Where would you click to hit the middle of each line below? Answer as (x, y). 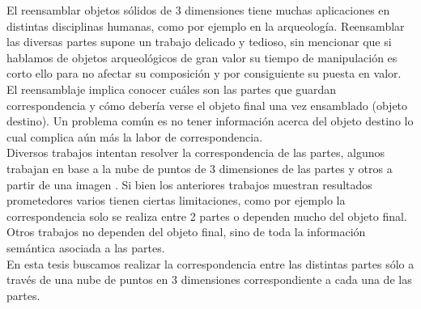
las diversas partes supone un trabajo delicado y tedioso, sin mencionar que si (199, 42)
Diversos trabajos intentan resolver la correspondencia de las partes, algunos (196, 152)
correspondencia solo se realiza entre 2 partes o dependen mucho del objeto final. (207, 216)
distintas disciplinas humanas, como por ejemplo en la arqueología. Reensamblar (206, 25)
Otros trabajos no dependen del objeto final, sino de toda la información (186, 232)
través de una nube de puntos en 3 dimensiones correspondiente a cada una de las (209, 279)
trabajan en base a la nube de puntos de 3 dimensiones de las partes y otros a (200, 168)
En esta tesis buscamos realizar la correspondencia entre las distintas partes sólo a (210, 263)
